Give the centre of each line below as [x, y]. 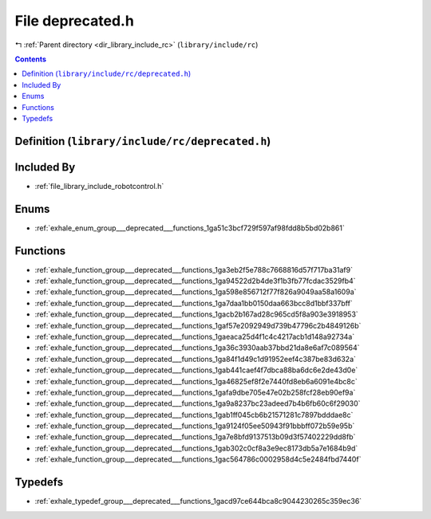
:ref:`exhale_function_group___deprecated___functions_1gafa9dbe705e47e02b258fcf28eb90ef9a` [195, 392]
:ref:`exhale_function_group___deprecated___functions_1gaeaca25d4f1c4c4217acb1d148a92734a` [195, 336]
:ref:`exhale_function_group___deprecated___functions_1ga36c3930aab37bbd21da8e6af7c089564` [197, 348]
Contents [31, 59]
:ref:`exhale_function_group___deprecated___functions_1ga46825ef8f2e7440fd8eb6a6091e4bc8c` [196, 381]
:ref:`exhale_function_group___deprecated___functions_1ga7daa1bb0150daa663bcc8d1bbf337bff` [194, 303]
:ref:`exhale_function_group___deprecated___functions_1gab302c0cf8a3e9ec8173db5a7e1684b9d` [196, 448]
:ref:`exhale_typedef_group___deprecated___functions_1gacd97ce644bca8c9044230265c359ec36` [198, 501]
